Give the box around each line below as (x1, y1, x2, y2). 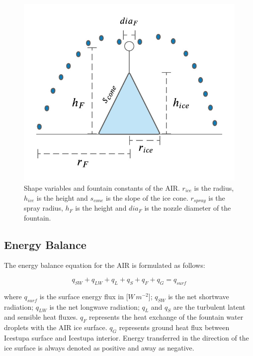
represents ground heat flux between (119, 322, 230, 333)
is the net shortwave (168, 291, 229, 301)
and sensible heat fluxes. (4, 312, 78, 322)
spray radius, (24, 203, 63, 213)
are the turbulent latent (173, 301, 246, 312)
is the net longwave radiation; (49, 301, 140, 312)
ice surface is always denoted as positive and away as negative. (4, 342, 194, 353)
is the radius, (194, 183, 234, 193)
